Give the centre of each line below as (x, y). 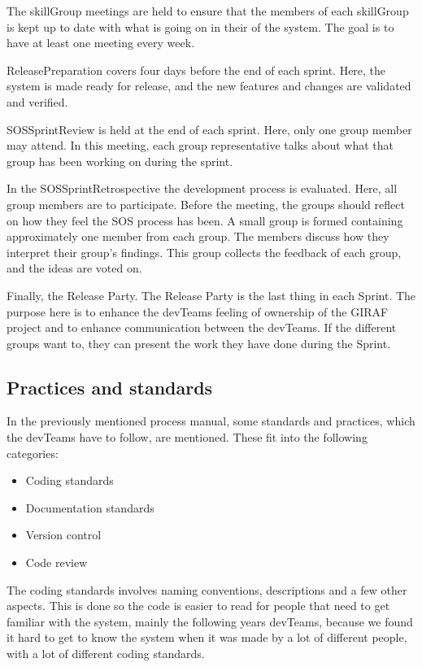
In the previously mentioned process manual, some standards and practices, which (211, 421)
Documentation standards (90, 507)
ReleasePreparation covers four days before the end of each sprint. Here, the (196, 70)
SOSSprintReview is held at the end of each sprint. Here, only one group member (209, 129)
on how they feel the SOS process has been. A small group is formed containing (205, 220)
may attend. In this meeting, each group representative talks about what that (200, 145)
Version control (63, 535)
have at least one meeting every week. (101, 43)
